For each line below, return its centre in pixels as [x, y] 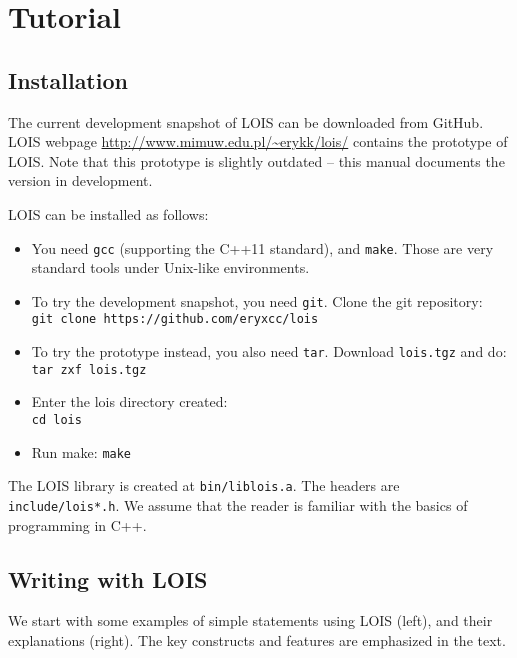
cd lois [56, 420]
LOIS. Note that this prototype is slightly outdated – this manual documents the [256, 160]
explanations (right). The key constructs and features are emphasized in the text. [257, 640]
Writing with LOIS [108, 578]
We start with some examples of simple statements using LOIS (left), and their [250, 620]
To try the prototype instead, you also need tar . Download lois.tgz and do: [269, 351]
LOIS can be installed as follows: [108, 213]
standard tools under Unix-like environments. [170, 267]
